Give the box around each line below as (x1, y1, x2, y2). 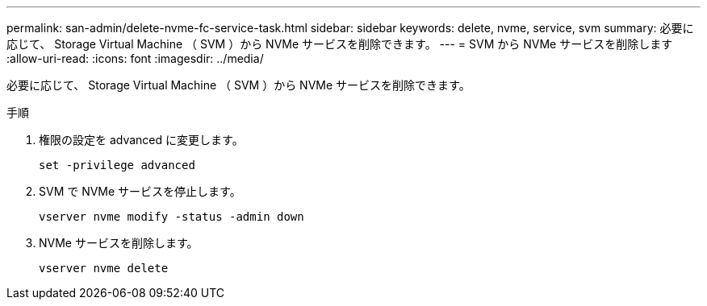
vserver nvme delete (39, 262, 169, 275)
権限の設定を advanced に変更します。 (39, 133, 244, 147)
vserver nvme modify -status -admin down (39, 210, 304, 223)
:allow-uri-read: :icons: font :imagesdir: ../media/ (6, 52, 264, 65)
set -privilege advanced (39, 159, 195, 172)
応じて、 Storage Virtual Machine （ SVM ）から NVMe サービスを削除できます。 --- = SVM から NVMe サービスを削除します (6, 37, 673, 51)
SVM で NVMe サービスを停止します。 (39, 184, 241, 198)
